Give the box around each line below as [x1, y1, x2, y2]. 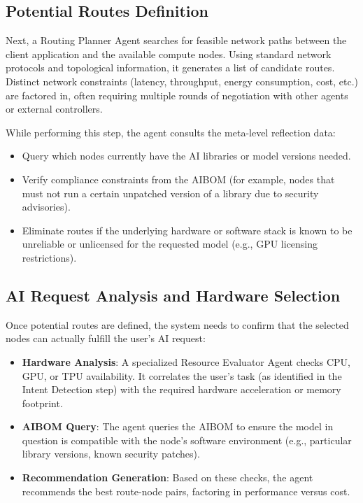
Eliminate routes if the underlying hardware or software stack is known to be [22, 222, 353, 237]
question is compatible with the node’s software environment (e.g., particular [22, 432, 352, 447]
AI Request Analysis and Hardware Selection [6, 284, 341, 306]
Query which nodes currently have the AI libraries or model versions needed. [22, 148, 351, 163]
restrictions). [22, 250, 77, 264]
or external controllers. [6, 101, 103, 116]
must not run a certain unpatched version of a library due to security [22, 185, 319, 200]
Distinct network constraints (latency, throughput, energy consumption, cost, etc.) [6, 73, 358, 88]
